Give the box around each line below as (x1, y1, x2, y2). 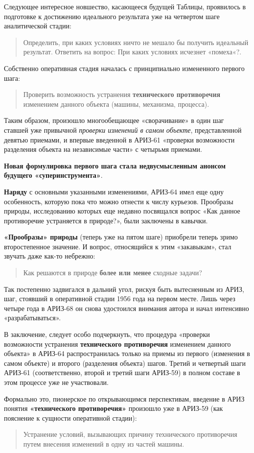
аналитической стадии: (4, 21, 71, 31)
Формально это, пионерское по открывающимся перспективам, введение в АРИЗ (4, 393, 245, 404)
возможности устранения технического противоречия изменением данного (4, 338, 231, 349)
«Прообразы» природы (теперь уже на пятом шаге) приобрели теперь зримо (4, 232, 238, 242)
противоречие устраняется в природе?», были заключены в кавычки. (4, 215, 208, 225)
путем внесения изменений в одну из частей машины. (23, 438, 185, 449)
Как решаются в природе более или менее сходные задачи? (23, 267, 202, 278)
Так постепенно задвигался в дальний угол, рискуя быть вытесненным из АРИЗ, (4, 284, 244, 294)
